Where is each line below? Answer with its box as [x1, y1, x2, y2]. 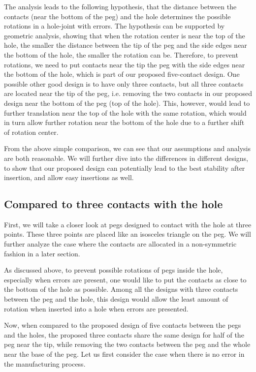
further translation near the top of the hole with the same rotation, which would [4, 107, 247, 118]
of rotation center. [4, 126, 59, 137]
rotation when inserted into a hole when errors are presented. [4, 303, 189, 313]
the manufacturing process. [4, 358, 86, 369]
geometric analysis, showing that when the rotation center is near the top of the [4, 30, 245, 40]
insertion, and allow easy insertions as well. [4, 172, 134, 183]
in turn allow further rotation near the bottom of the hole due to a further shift [4, 117, 245, 127]
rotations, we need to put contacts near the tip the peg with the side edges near [4, 59, 245, 69]
